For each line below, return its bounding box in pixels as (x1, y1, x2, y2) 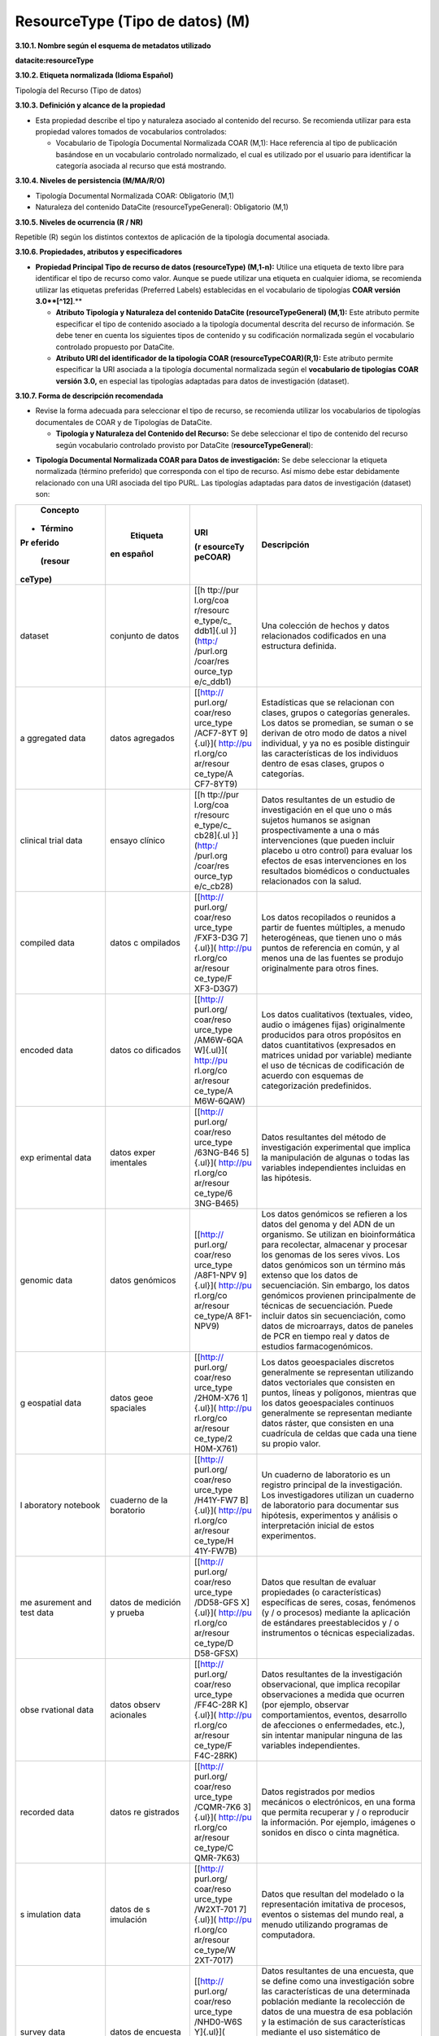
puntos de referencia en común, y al (261, 941, 400, 953)
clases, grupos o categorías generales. (261, 707, 411, 718)
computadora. (261, 1928, 315, 1940)
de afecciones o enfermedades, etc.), (261, 1719, 406, 1731)
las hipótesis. (261, 1172, 312, 1183)
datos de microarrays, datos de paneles (261, 1320, 414, 1332)
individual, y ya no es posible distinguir (261, 737, 411, 748)
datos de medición (110, 1596, 181, 1608)
